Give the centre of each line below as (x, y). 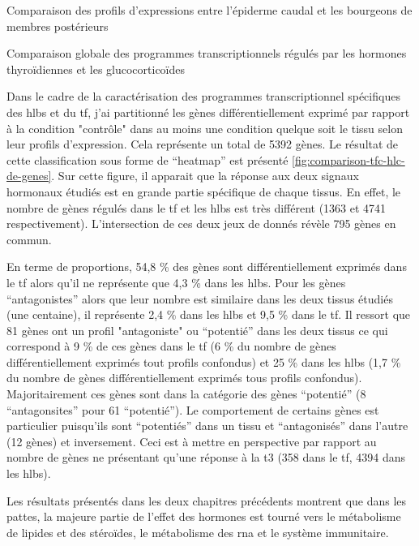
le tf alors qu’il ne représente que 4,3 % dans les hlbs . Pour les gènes (176, 282)
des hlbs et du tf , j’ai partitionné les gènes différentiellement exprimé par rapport (208, 112)
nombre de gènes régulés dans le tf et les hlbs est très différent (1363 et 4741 (197, 207)
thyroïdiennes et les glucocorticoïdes (96, 69)
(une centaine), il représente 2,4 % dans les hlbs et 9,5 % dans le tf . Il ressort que (209, 314)
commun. (29, 239)
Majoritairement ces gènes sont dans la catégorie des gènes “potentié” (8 (186, 394)
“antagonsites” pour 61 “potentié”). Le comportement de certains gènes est (193, 409)
